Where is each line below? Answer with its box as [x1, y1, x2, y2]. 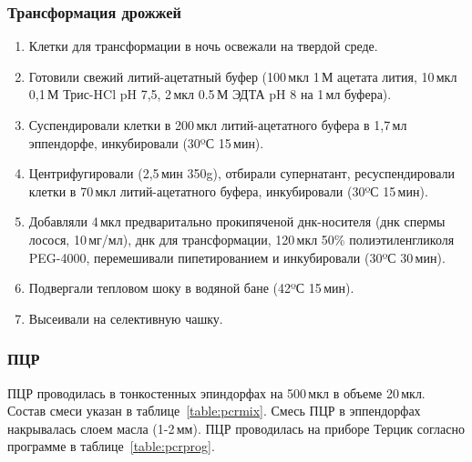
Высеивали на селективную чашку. [28, 308, 223, 327]
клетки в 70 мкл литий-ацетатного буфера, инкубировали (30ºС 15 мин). [28, 181, 428, 200]
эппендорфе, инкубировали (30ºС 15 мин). [28, 133, 264, 152]
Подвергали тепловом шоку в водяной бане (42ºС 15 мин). [28, 278, 354, 297]
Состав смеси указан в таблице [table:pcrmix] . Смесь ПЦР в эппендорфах [7, 401, 421, 420]
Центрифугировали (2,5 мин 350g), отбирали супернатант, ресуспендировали [28, 164, 456, 183]
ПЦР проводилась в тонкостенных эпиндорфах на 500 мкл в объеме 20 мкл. [7, 383, 426, 402]
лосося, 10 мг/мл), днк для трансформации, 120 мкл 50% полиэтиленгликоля [28, 229, 455, 248]
